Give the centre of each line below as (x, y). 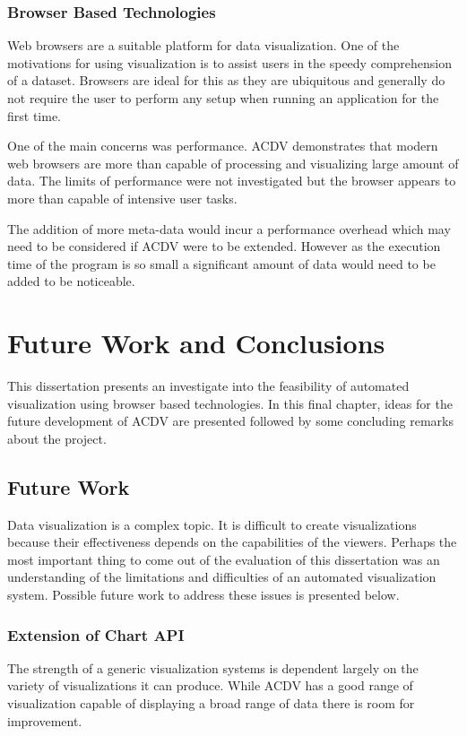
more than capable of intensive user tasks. (122, 198)
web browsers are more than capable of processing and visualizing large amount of (233, 163)
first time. (35, 115)
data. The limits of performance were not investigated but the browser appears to (232, 181)
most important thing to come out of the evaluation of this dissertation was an (224, 559)
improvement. (45, 720)
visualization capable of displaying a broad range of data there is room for (211, 703)
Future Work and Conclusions (196, 343)
